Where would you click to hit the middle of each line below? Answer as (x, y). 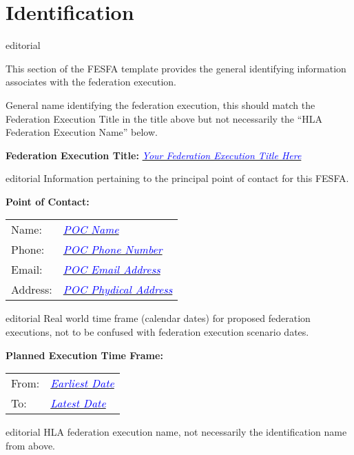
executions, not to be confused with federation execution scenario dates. (157, 332)
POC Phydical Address (118, 290)
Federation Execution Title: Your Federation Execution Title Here (154, 155)
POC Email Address (112, 270)
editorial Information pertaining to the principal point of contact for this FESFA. (177, 178)
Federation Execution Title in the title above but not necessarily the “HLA (164, 118)
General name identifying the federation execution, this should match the (160, 104)
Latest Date (78, 403)
